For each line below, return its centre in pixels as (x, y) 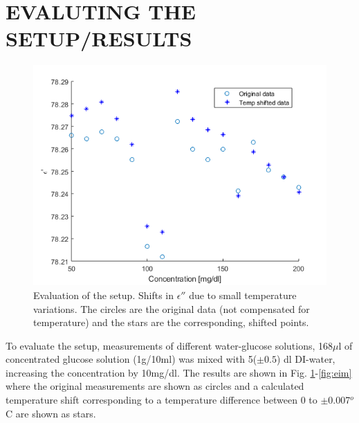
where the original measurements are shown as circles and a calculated (155, 386)
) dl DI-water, (306, 359)
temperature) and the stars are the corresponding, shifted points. (171, 322)
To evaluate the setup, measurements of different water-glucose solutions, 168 (169, 345)
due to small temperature (243, 295)
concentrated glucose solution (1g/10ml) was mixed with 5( (131, 359)
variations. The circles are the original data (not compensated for (172, 308)
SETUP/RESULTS (99, 38)
